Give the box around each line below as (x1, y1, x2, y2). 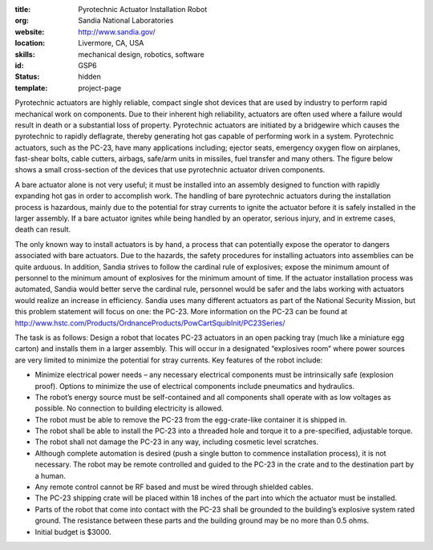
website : (14, 26, 45, 36)
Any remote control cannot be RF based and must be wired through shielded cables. (34, 482, 314, 492)
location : (14, 38, 46, 48)
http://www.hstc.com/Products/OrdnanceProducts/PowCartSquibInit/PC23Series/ (14, 317, 285, 328)
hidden (78, 72, 102, 82)
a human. (34, 471, 66, 480)
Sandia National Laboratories (78, 16, 174, 26)
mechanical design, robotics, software (78, 49, 204, 59)
